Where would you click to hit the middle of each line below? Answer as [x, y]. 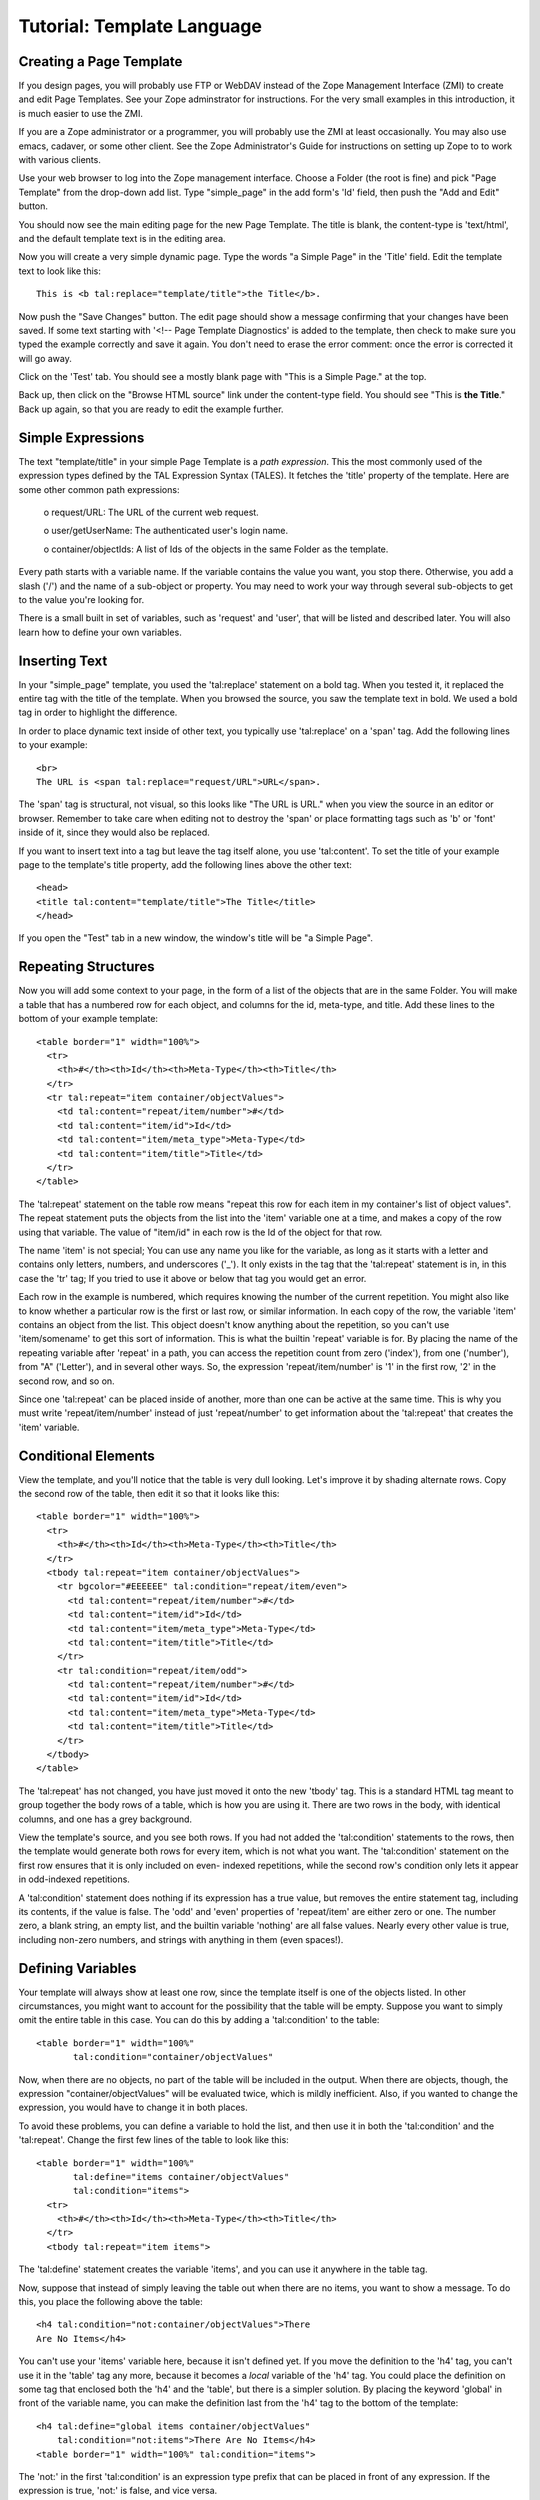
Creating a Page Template [100, 61]
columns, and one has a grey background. [105, 1819]
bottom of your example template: [88, 1019]
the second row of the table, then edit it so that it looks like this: [149, 1493]
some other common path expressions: [99, 489]
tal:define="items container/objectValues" [181, 2176]
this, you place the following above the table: [111, 2302]
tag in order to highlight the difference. [98, 712]
